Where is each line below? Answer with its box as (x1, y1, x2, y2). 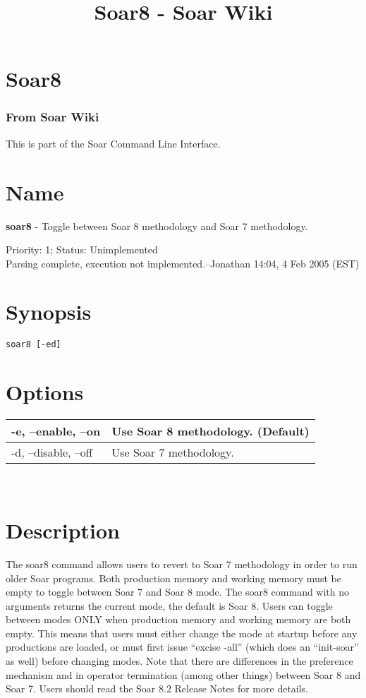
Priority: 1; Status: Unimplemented (6, 242, 158, 257)
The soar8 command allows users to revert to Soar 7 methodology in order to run (6, 556, 358, 571)
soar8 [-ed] (6, 339, 61, 350)
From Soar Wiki (6, 108, 99, 126)
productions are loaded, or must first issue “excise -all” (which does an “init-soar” (6, 639, 359, 654)
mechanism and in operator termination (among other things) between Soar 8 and (6, 667, 361, 682)
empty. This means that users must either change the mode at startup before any (6, 625, 358, 640)
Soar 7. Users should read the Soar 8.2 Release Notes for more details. (6, 681, 309, 696)
